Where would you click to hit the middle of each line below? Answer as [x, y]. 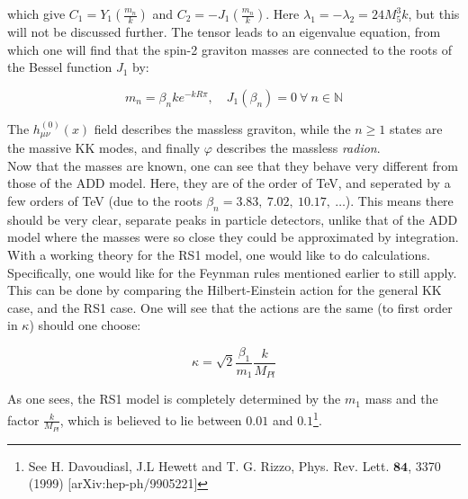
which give [36, 13]
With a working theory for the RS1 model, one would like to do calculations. [219, 254]
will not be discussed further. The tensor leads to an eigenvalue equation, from [224, 31]
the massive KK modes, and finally [104, 148]
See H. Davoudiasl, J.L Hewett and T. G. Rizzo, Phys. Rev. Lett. [209, 465]
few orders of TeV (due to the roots [105, 201]
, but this [434, 13]
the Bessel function [60, 67]
